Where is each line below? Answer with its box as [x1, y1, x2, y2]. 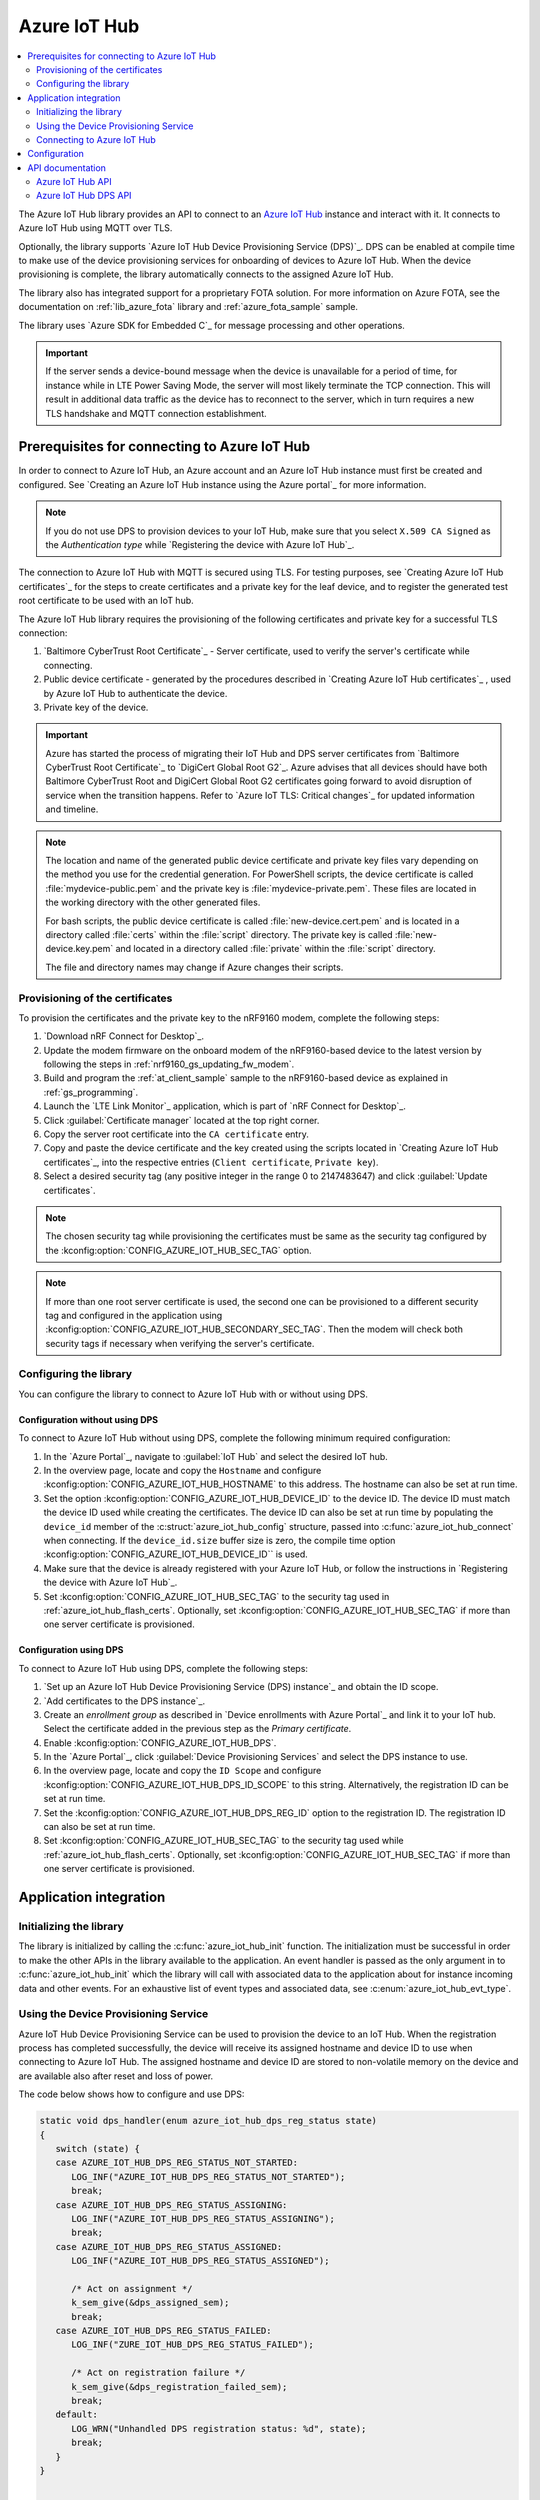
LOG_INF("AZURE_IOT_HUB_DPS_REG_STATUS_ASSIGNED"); [71, 2255, 330, 2267]
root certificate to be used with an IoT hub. [18, 595, 194, 607]
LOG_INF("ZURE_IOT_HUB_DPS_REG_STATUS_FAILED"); [71, 2339, 314, 2350]
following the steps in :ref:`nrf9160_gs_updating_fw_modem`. [43, 1058, 295, 1070]
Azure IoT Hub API [36, 176, 112, 188]
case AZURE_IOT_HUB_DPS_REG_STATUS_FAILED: [55, 2325, 272, 2337]
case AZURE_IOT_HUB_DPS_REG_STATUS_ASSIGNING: [55, 2199, 288, 2210]
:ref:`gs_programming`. [43, 1086, 139, 1098]
